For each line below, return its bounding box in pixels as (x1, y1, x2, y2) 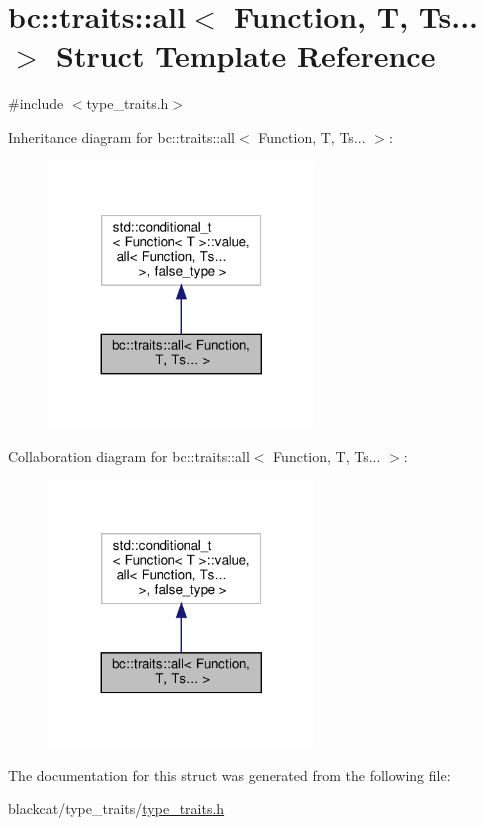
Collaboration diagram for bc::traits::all (8, 445, 250, 466)
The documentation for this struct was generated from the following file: (8, 764, 451, 785)
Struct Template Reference (56, 35, 436, 76)
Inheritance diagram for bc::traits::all (8, 126, 235, 147)
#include (8, 93, 64, 114)
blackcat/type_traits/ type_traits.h (8, 798, 225, 819)
